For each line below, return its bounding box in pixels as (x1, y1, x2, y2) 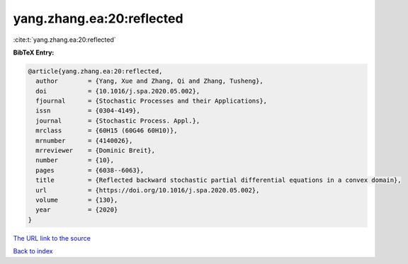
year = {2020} (35, 206, 118, 214)
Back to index (13, 247, 53, 256)
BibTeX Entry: (13, 48, 55, 57)
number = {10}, (35, 156, 115, 164)
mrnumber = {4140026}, (35, 137, 133, 144)
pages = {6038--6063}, (35, 166, 144, 174)
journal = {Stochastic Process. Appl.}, (35, 117, 200, 125)
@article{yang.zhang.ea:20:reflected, (28, 67, 163, 75)
